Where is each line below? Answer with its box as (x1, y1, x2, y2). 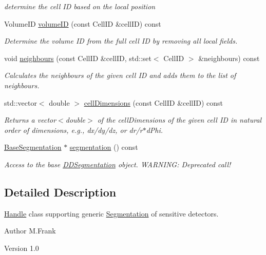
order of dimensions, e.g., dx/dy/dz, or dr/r (4, 124, 143, 135)
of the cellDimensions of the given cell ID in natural (97, 114, 262, 125)
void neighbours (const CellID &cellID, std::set (4, 52, 151, 63)
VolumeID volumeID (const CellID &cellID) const (4, 18, 161, 29)
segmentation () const (69, 142, 138, 152)
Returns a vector (4, 114, 56, 125)
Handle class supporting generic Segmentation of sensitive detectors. (4, 208, 219, 219)
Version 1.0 (4, 242, 39, 253)
